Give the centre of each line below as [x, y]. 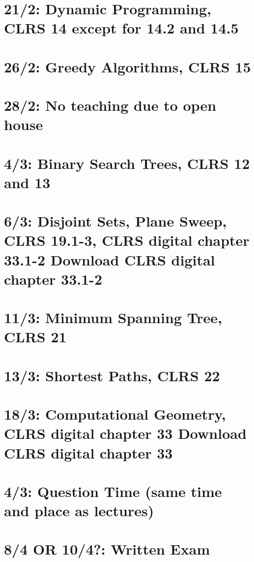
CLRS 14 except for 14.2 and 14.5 [121, 28]
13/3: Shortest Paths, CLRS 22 [112, 375]
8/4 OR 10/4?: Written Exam [107, 549]
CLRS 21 [35, 337]
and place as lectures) [79, 511]
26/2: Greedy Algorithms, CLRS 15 [127, 66]
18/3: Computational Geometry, [115, 414]
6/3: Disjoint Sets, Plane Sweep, [115, 221]
